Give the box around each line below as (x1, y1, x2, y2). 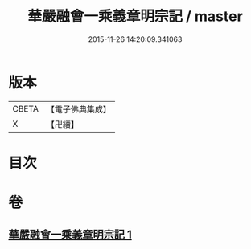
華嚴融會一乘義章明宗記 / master (27, 7, 243, 26)
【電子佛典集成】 (46, 104, 111, 115)
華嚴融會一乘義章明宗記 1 (8, 228, 133, 242)
